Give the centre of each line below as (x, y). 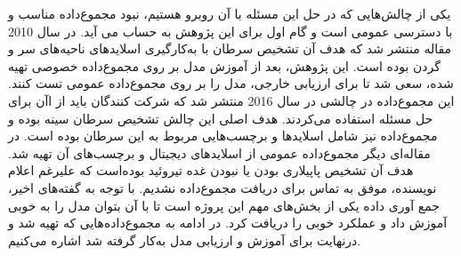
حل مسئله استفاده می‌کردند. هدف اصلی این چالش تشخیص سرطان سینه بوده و (221, 118)
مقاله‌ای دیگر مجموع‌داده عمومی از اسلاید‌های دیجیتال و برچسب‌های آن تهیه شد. (219, 152)
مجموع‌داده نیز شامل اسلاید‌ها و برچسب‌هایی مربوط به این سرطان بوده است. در (223, 136)
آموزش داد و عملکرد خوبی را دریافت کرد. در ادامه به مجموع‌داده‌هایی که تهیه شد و (228, 223)
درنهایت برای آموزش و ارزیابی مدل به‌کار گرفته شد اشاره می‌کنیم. (185, 240)
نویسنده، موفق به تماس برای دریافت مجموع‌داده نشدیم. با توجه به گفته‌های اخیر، (222, 187)
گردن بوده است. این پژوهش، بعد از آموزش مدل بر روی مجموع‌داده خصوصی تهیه (224, 65)
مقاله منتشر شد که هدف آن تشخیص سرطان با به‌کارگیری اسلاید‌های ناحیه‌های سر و (230, 48)
